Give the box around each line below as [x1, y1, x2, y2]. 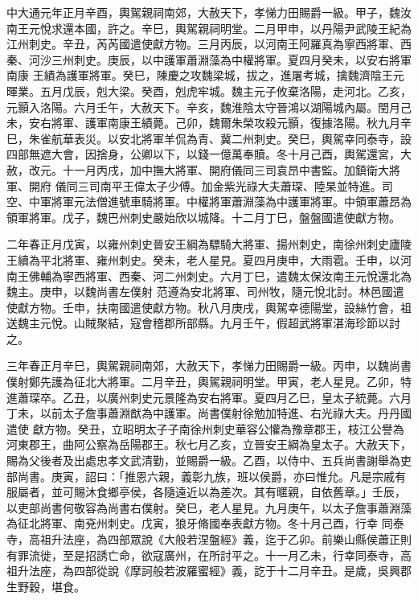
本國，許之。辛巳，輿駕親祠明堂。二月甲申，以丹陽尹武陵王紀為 [73, 19, 412, 36]
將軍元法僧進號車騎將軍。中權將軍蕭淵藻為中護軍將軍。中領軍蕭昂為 [51, 193, 412, 210]
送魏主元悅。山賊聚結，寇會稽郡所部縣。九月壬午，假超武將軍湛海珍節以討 [6, 314, 400, 331]
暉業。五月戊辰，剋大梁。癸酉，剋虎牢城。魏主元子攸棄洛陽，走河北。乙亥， [6, 82, 412, 99]
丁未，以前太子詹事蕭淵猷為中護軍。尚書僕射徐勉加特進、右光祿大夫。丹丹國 [6, 405, 412, 421]
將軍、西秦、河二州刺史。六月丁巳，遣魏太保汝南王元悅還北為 [84, 267, 412, 284]
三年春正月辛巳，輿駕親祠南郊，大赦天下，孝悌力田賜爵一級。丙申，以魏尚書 [6, 357, 412, 374]
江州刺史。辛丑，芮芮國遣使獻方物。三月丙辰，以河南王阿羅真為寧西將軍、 [6, 35, 400, 52]
